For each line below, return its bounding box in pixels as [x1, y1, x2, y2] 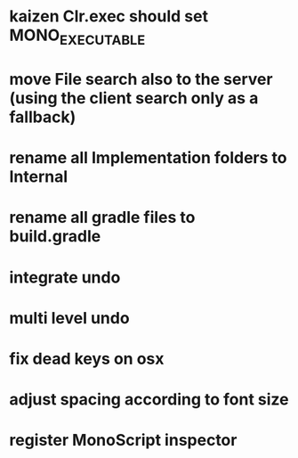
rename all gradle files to [9, 208, 196, 228]
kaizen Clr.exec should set [9, 6, 209, 27]
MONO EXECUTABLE [9, 25, 146, 48]
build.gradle [9, 226, 101, 247]
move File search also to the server [9, 69, 273, 89]
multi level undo [9, 307, 131, 328]
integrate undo [9, 267, 121, 287]
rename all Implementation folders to [9, 148, 287, 168]
